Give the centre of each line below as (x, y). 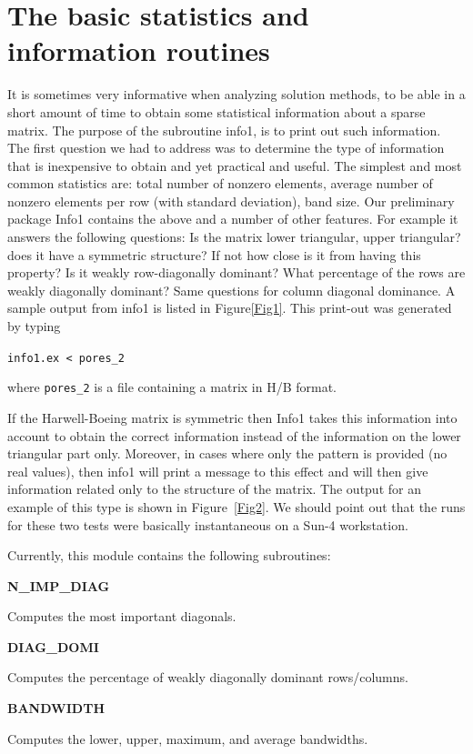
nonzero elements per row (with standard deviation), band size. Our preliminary (231, 201)
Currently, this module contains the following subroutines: (169, 555)
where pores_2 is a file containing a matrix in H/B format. (172, 387)
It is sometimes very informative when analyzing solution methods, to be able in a (236, 94)
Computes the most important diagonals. (122, 616)
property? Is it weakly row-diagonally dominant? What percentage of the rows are (236, 272)
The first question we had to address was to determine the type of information (226, 148)
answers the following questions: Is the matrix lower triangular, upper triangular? (234, 237)
